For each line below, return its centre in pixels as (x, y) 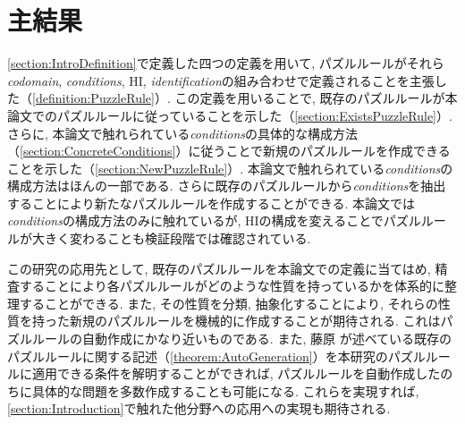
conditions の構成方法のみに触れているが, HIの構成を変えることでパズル (214, 220)
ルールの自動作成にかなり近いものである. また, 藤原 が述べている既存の (242, 339)
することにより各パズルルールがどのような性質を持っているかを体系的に (232, 286)
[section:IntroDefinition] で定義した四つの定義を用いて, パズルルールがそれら (226, 63)
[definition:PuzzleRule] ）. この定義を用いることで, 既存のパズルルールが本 (245, 98)
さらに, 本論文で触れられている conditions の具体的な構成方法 (183, 133)
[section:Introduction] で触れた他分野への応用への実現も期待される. (199, 408)
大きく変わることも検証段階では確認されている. (171, 238)
